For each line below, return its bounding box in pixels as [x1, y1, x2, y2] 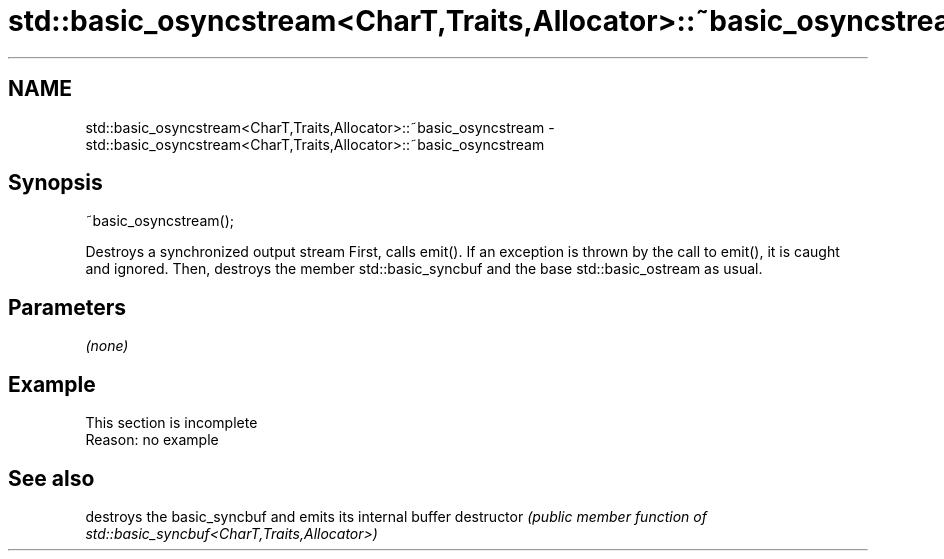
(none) [85, 337, 129, 355]
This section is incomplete [85, 414, 258, 432]
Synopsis [8, 170, 103, 196]
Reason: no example [85, 431, 219, 449]
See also [8, 465, 95, 491]
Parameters [8, 294, 126, 320]
